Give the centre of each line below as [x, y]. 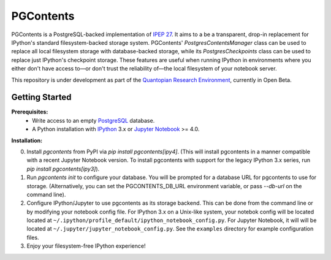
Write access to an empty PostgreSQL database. [93, 120]
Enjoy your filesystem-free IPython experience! [86, 246]
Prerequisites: [30, 112]
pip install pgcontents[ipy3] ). [63, 169]
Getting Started [41, 97]
